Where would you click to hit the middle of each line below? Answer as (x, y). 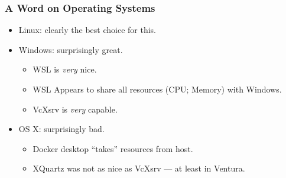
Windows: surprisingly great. (71, 49)
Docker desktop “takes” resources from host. (113, 148)
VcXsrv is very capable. (75, 109)
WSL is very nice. (65, 69)
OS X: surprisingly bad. (61, 129)
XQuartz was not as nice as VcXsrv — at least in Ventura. (139, 168)
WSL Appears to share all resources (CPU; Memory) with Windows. (157, 89)
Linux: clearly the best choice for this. (87, 30)
